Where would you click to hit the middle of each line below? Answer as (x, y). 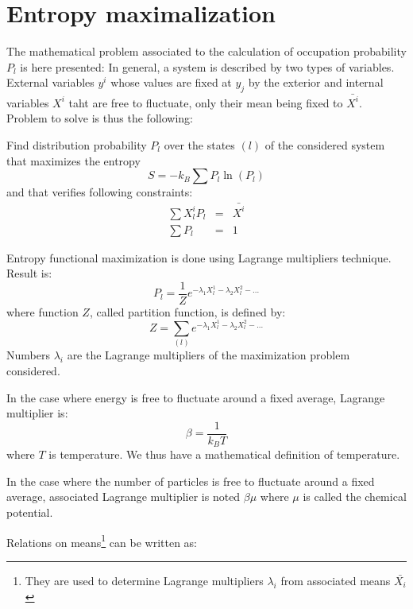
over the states (199, 145)
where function (42, 311)
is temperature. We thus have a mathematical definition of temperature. (224, 454)
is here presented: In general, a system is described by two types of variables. (207, 66)
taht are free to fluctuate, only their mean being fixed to (206, 102)
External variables (50, 82)
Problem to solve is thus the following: (100, 118)
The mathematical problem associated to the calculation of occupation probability (206, 51)
